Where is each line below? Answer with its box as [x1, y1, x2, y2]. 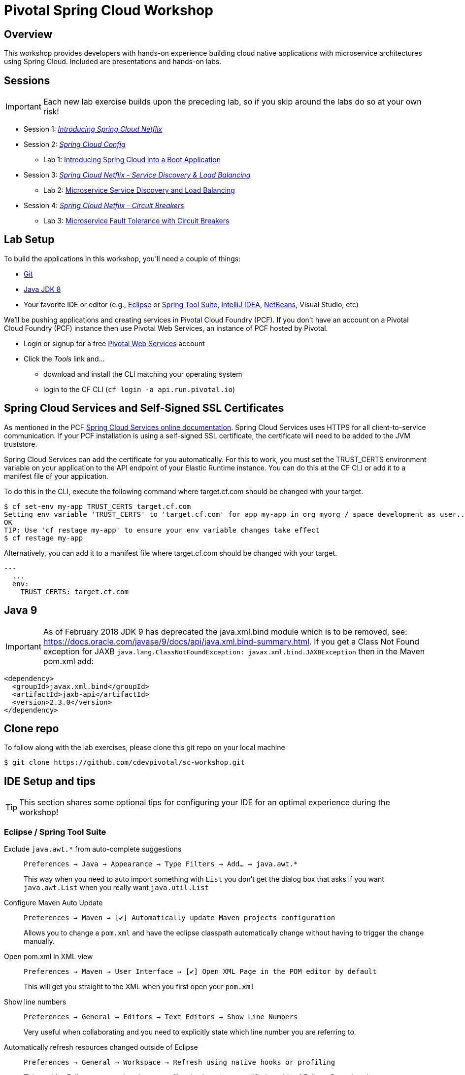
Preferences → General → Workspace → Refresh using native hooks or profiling [24, 1058, 335, 1066]
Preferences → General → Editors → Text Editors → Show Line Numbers [24, 1012, 298, 1021]
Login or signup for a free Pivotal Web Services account [24, 339, 205, 348]
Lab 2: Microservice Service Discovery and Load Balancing [43, 186, 235, 195]
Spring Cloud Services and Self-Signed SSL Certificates [4, 402, 284, 415]
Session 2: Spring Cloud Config [24, 140, 126, 149]
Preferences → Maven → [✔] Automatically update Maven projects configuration [24, 913, 335, 922]
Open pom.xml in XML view [4, 952, 93, 961]
